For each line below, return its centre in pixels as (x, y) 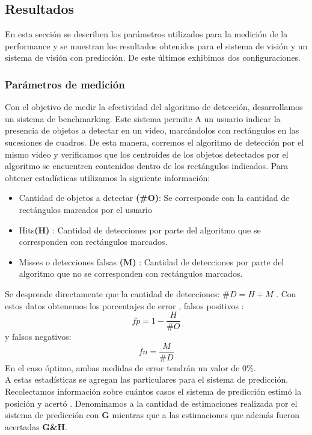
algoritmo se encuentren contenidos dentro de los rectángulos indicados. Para (147, 166)
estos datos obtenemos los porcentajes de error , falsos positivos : (124, 305)
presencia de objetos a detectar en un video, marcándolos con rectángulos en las (152, 130)
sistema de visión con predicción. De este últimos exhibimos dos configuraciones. (153, 57)
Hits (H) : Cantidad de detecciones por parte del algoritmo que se (140, 230)
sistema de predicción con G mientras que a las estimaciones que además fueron (152, 415)
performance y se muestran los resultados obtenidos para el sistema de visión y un (156, 45)
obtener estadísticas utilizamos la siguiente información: (108, 177)
